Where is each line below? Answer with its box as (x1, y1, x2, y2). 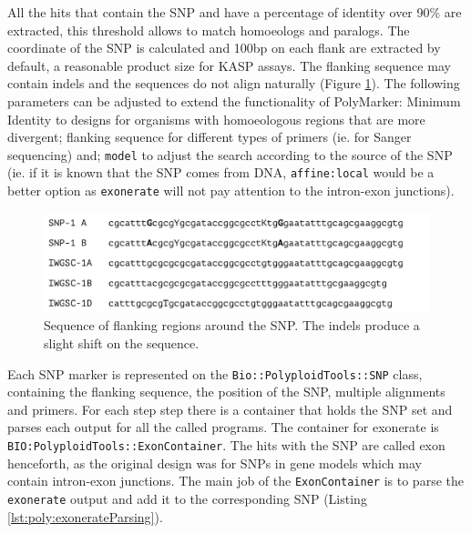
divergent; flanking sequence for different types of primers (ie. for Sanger (7, 127, 412, 146)
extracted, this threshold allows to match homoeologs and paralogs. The (7, 20, 410, 39)
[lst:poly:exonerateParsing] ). (7, 507, 163, 526)
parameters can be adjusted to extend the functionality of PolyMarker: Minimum (7, 91, 461, 110)
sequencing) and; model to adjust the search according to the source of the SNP (7, 145, 453, 164)
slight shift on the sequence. (44, 334, 200, 353)
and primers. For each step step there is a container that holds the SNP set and (7, 399, 453, 418)
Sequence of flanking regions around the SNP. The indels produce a (44, 316, 420, 335)
